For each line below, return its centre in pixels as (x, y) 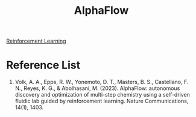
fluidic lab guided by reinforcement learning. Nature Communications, (102, 101)
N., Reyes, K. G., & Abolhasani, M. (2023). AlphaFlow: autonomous (97, 88)
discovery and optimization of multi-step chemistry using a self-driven (102, 95)
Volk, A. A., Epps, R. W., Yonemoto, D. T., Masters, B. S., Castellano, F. (102, 82)
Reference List (43, 65)
